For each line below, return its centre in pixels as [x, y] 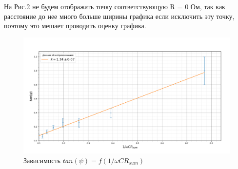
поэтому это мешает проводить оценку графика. [75, 26]
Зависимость [42, 160]
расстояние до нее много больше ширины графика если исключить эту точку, [119, 16]
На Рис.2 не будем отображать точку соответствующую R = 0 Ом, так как [115, 6]
